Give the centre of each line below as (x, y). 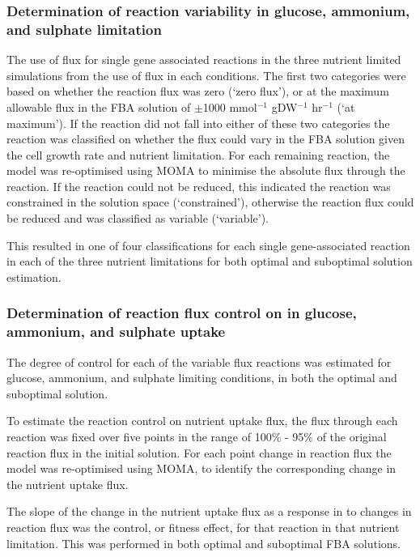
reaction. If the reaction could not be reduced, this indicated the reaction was (199, 186)
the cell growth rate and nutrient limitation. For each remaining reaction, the (198, 154)
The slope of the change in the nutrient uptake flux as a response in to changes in (209, 511)
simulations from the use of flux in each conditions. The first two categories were (206, 75)
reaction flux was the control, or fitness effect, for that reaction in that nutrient (203, 527)
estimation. (34, 276)
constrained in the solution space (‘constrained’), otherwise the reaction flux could (210, 202)
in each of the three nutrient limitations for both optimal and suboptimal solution (210, 261)
